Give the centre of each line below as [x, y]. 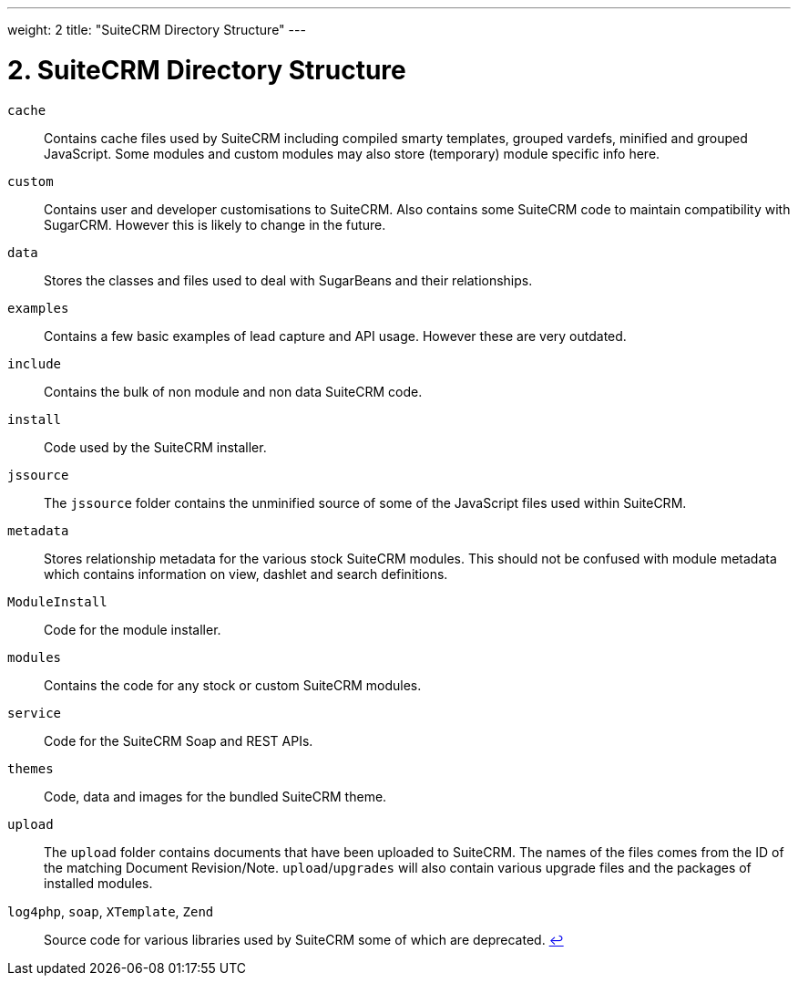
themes [31, 768]
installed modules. [98, 883]
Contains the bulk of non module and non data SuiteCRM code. [233, 391]
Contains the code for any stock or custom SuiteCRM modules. [233, 685]
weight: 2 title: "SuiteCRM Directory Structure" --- [157, 30]
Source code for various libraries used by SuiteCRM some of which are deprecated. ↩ [304, 939]
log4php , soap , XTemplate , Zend [111, 911]
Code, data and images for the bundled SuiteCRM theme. [215, 796]
